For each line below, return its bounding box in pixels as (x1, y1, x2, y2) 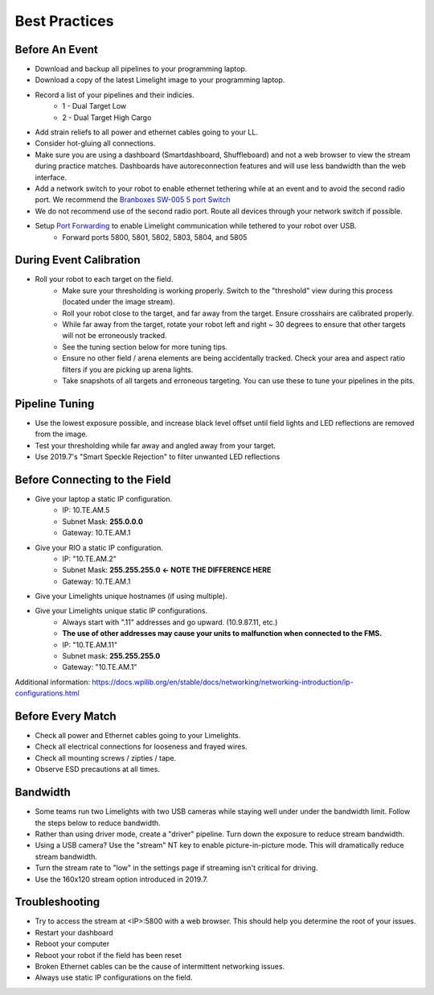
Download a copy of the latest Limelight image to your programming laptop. (35, 75, 285, 85)
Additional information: (14, 677, 91, 687)
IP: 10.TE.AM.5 (62, 506, 110, 515)
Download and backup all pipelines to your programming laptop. (35, 64, 248, 74)
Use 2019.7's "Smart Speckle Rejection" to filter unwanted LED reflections (35, 452, 280, 462)
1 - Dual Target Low (62, 101, 127, 111)
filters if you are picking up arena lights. (62, 365, 194, 374)
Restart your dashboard (35, 927, 114, 937)
